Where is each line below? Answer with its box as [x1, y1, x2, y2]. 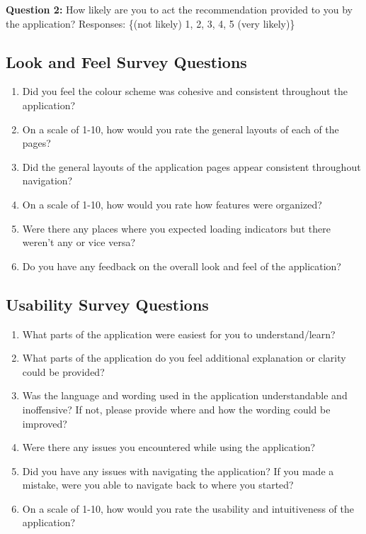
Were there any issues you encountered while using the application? [22, 440, 316, 455]
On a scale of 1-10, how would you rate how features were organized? [22, 196, 322, 211]
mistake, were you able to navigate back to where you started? [22, 477, 294, 492]
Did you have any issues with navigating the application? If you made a [22, 463, 334, 478]
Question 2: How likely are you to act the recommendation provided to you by [6, 2, 353, 16]
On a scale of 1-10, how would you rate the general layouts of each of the [22, 121, 339, 136]
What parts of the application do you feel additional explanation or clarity [22, 350, 346, 365]
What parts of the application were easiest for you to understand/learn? [22, 326, 336, 341]
